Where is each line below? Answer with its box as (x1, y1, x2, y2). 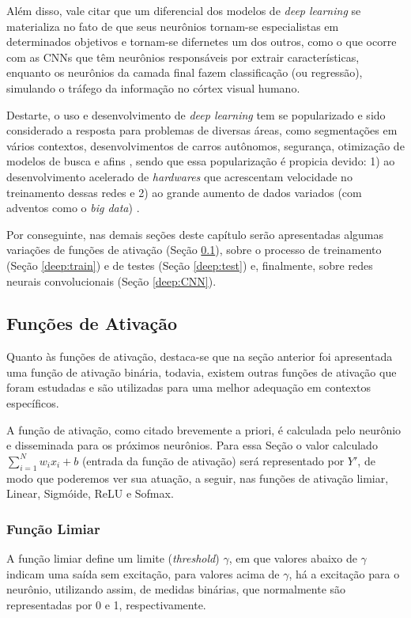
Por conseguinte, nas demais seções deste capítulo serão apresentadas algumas (6, 226, 384, 242)
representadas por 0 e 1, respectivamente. (6, 596, 206, 612)
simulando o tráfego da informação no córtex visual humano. (6, 79, 300, 96)
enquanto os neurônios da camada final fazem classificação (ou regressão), (6, 64, 363, 81)
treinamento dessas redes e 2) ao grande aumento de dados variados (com (6, 184, 362, 200)
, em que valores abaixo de (228, 550, 357, 567)
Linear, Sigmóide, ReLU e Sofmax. (6, 485, 174, 502)
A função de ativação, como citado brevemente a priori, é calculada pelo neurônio (6, 421, 402, 438)
